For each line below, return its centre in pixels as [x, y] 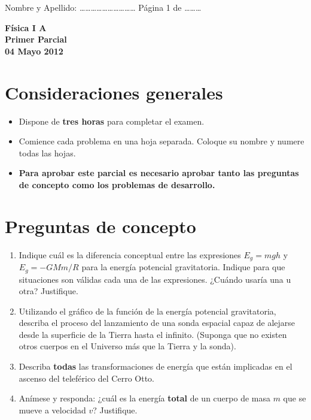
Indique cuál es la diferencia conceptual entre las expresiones [130, 254]
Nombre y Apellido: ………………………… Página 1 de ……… [103, 7]
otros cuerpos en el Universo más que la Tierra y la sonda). [127, 346]
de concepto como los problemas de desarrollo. [117, 184]
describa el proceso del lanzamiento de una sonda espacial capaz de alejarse [157, 323]
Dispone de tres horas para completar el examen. [112, 121]
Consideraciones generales [114, 92]
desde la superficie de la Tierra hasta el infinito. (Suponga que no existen [153, 334]
